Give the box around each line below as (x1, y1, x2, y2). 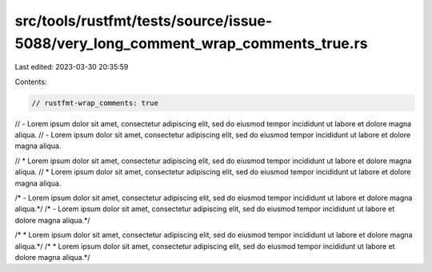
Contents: (14, 77, 47, 86)
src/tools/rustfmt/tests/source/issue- (14, 12, 273, 30)
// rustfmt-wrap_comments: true (31, 98, 159, 107)
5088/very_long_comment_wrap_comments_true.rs (14, 34, 368, 52)
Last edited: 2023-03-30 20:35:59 (14, 62, 129, 72)
